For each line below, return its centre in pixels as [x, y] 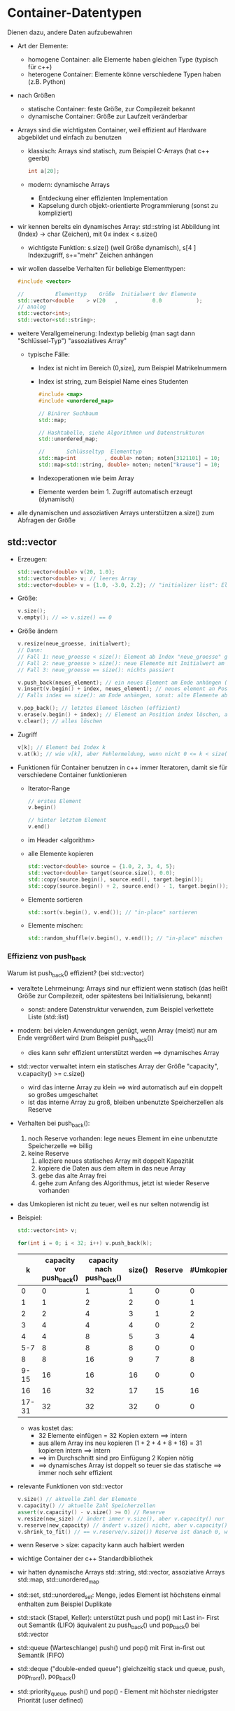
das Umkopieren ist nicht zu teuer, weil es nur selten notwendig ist [113, 1204]
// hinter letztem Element [67, 820]
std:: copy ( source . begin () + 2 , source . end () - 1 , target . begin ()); [128, 886]
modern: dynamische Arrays [69, 184]
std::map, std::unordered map [58, 1580]
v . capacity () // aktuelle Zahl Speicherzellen [86, 1506]
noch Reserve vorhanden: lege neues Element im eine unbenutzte [123, 1138]
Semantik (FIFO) [41, 1655]
